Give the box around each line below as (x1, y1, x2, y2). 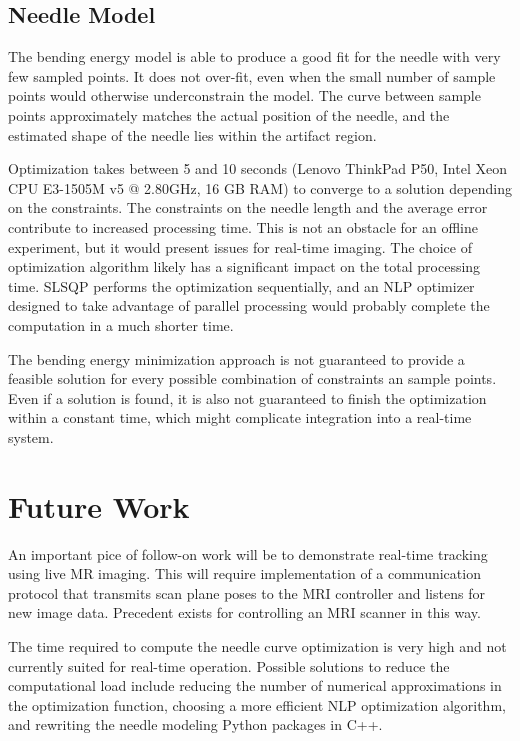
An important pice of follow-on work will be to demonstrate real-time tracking (8, 543, 488, 564)
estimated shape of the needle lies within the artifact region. (8, 124, 377, 145)
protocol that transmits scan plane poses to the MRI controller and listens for (8, 582, 485, 603)
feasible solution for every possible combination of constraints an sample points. (8, 368, 497, 389)
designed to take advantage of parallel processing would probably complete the (8, 295, 490, 316)
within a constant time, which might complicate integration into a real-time (8, 407, 472, 428)
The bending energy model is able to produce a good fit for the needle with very (8, 46, 501, 67)
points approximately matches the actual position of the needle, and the (8, 104, 450, 125)
